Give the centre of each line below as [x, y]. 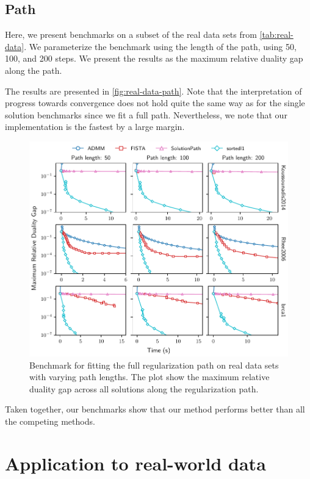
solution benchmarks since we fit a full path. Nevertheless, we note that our [146, 114]
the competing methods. [50, 421]
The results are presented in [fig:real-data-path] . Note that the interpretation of [153, 91]
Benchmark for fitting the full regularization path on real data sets [154, 365]
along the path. [34, 70]
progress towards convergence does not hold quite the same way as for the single [155, 103]
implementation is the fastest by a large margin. [95, 127]
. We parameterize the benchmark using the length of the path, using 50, [160, 46]
